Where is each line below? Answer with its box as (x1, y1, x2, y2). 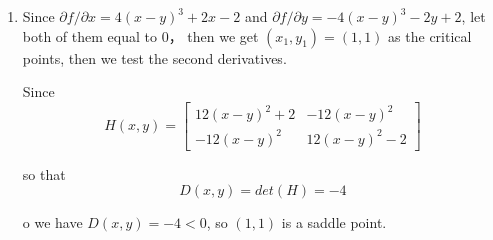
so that (22, 163, 66, 184)
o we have (22, 212, 83, 233)
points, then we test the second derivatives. (22, 47, 287, 68)
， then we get (168, 25, 259, 46)
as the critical (388, 25, 472, 46)
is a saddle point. (281, 212, 387, 233)
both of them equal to (22, 25, 157, 46)
